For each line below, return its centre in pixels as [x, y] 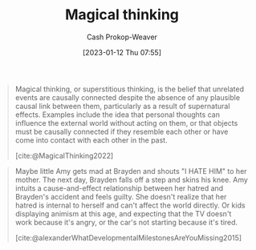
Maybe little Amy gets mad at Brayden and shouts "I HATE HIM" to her [131, 171]
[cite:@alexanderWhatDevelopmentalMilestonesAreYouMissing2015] [128, 237]
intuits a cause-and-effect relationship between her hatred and [119, 188]
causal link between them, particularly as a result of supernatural [122, 106]
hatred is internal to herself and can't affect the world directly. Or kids [130, 205]
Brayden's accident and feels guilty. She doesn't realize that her [121, 196]
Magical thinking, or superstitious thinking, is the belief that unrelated [129, 89]
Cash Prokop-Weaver [122, 37]
